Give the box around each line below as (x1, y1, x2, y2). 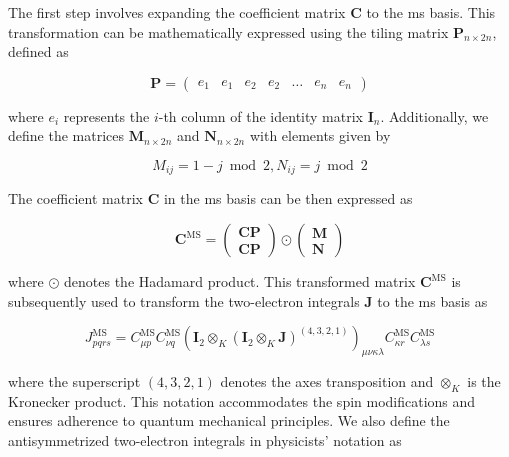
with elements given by (249, 125, 391, 146)
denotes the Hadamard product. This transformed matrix (64, 271, 416, 292)
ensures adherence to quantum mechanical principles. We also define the (8, 410, 450, 431)
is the (467, 371, 501, 391)
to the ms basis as (377, 290, 488, 311)
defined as (8, 41, 69, 62)
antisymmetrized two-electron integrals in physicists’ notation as (8, 429, 402, 450)
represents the (63, 105, 150, 126)
